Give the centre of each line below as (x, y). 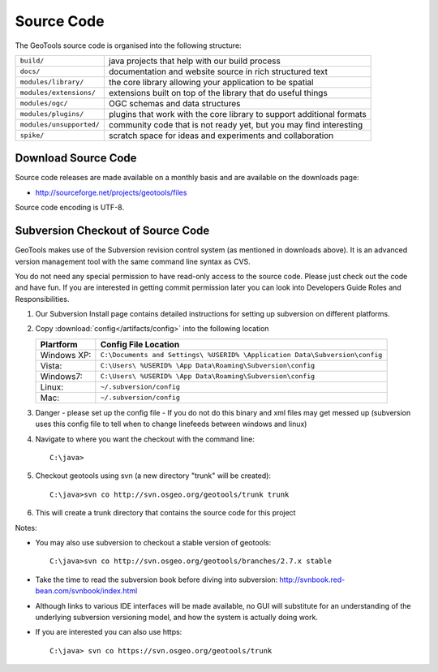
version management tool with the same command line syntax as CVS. (133, 261)
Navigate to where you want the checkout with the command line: (145, 439)
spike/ (32, 135)
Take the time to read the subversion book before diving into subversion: (157, 579)
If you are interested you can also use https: (109, 632)
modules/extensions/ (58, 93)
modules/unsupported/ (60, 125)
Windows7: (61, 376)
